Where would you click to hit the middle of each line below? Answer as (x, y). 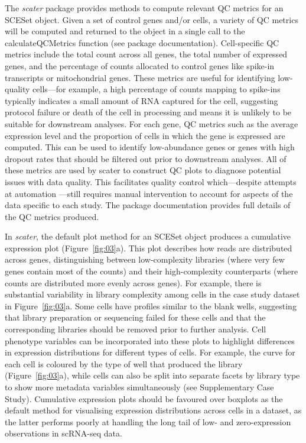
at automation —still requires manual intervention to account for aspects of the (149, 193)
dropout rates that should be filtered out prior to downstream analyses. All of (146, 158)
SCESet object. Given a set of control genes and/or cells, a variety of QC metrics (152, 19)
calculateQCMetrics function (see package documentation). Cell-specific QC (142, 42)
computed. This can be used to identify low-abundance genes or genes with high (150, 147)
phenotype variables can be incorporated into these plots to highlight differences (150, 340)
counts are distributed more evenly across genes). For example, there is (133, 282)
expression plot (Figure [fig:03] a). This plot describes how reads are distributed (149, 248)
